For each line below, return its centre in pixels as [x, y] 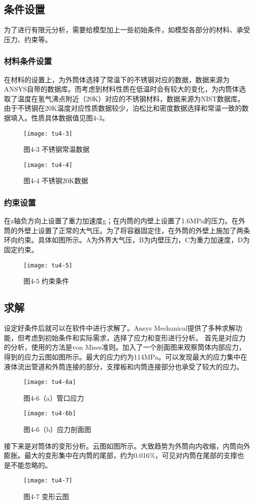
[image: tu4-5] [48, 265]
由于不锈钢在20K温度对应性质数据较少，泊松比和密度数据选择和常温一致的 [123, 108]
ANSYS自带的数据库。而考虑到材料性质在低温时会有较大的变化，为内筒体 [122, 89]
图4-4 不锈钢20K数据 [56, 180]
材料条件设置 [28, 61]
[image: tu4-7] [48, 481]
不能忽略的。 [31, 465]
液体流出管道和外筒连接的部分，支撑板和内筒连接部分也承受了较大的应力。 [124, 366]
